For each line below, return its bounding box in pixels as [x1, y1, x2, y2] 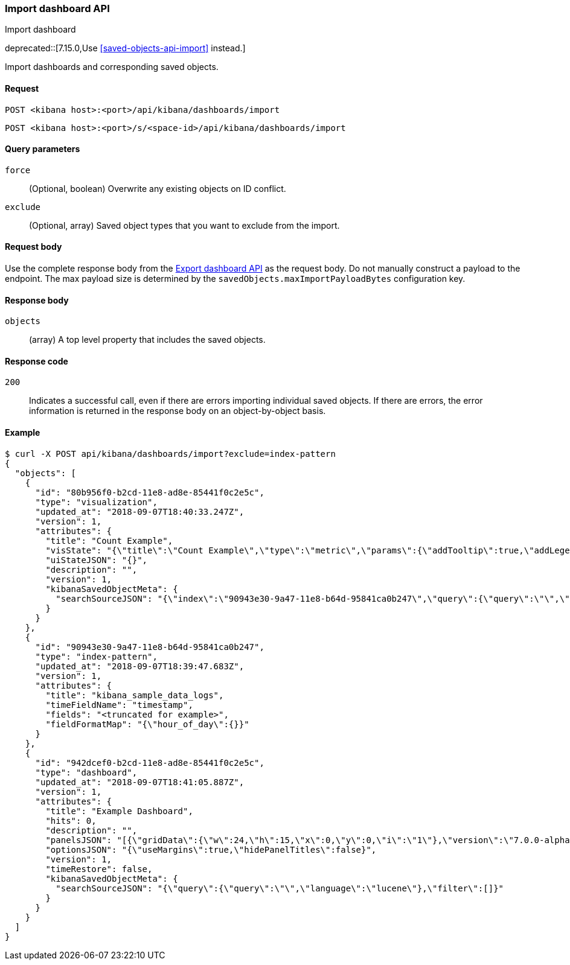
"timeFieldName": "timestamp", [45, 699, 193, 710]
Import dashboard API [5, 2, 110, 14]
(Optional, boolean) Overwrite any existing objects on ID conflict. [29, 183, 286, 194]
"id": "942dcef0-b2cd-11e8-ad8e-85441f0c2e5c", [35, 757, 264, 768]
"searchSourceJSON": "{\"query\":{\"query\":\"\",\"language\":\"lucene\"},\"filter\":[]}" [56, 883, 504, 893]
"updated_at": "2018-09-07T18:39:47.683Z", [35, 661, 245, 671]
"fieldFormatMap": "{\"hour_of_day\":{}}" [45, 719, 249, 729]
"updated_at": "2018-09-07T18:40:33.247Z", [35, 506, 245, 517]
